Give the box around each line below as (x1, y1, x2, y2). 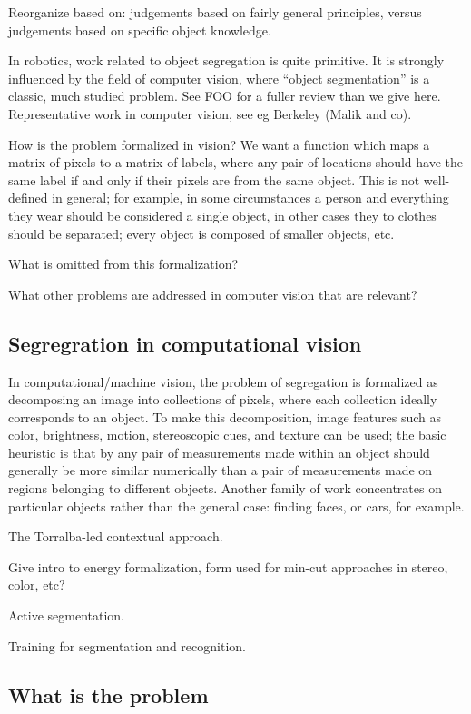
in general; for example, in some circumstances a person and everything (52, 188, 449, 207)
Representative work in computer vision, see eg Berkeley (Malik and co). (8, 104, 412, 123)
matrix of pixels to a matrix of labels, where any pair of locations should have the (8, 153, 463, 172)
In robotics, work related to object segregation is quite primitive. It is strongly (8, 51, 445, 70)
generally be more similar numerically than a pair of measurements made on (8, 461, 433, 480)
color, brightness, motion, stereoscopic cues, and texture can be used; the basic (8, 425, 446, 444)
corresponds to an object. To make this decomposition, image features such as (8, 407, 442, 426)
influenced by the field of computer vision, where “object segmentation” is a (8, 68, 430, 87)
